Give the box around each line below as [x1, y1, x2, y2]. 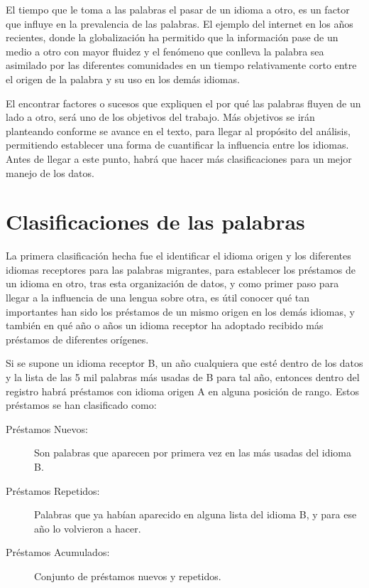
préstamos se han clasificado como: [6, 397, 157, 412]
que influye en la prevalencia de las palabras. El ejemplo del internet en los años [6, 16, 353, 31]
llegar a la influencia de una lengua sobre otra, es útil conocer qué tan [6, 290, 310, 305]
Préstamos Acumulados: [6, 545, 110, 560]
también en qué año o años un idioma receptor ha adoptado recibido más [6, 318, 324, 333]
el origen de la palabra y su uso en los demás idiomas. [6, 71, 240, 86]
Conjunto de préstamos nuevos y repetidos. [34, 568, 221, 583]
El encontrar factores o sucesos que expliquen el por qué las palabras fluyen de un [6, 95, 361, 110]
